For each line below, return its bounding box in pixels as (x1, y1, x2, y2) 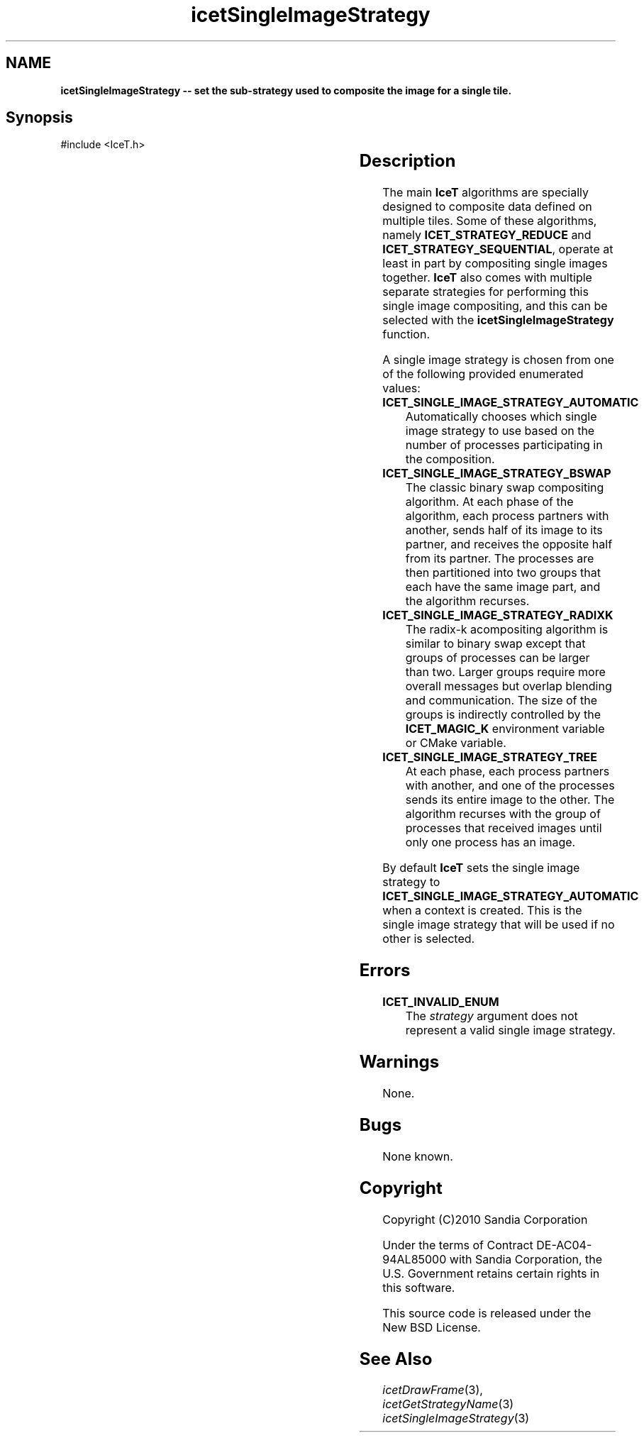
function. (382, 327, 431, 342)
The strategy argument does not (405, 1009, 578, 1024)
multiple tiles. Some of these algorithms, (382, 214, 597, 228)
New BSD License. (382, 1320, 481, 1334)
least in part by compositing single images (382, 256, 608, 271)
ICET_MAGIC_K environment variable (405, 721, 605, 736)
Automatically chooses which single (405, 409, 597, 424)
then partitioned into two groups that (405, 565, 601, 580)
